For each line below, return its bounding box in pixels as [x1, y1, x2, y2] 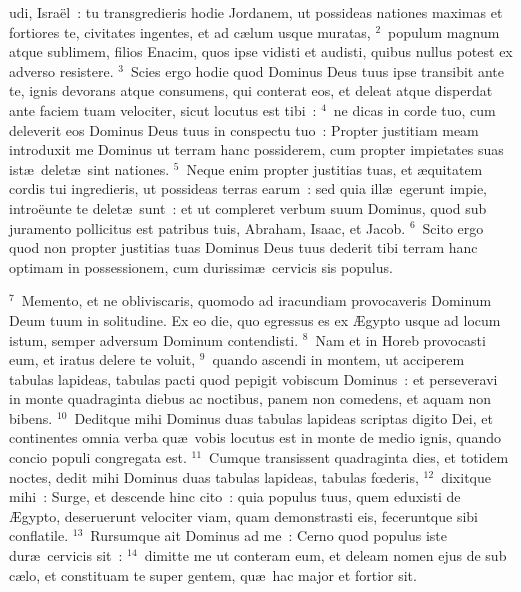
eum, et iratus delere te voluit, [9, 349, 196, 370]
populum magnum [388, 21, 500, 42]
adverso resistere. [9, 60, 114, 81]
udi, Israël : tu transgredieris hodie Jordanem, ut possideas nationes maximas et [9, 2, 503, 22]
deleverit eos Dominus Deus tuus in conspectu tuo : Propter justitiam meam [9, 119, 479, 140]
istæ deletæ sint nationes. [9, 158, 170, 179]
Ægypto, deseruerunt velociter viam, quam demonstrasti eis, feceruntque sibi [9, 505, 478, 526]
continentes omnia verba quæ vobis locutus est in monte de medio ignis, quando [9, 427, 501, 448]
